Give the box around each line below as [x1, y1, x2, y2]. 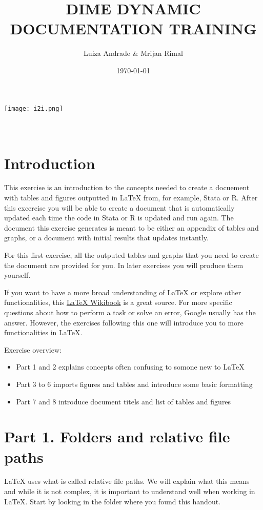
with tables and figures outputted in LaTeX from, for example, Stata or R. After [4, 192, 258, 203]
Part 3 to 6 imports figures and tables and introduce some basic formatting [16, 378, 253, 389]
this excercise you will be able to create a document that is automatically [4, 202, 235, 213]
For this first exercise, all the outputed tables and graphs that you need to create [4, 250, 259, 260]
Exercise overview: [4, 344, 62, 355]
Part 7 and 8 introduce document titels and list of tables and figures [16, 396, 231, 406]
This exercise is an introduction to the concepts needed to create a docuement [4, 182, 250, 193]
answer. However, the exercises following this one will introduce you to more [4, 317, 244, 328]
